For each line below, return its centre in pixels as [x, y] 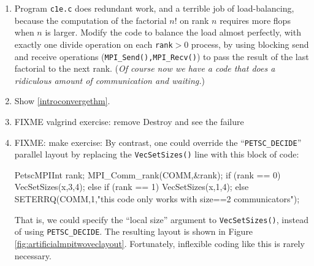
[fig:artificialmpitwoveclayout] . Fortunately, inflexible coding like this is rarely [159, 243]
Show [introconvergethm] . [62, 101]
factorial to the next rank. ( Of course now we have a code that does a [145, 68]
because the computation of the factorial [90, 20]
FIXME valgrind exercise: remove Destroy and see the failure [129, 121]
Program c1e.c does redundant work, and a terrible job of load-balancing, [154, 8]
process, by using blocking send [250, 44]
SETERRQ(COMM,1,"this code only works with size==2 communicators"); [157, 199]
